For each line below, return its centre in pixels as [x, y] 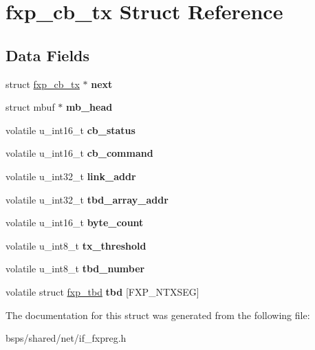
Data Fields [48, 55]
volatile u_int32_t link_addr [71, 176]
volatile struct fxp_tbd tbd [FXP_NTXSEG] [102, 291]
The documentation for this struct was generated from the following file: [158, 315]
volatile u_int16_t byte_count [75, 222]
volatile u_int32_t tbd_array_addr [87, 199]
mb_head [89, 107]
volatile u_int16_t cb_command [79, 153]
